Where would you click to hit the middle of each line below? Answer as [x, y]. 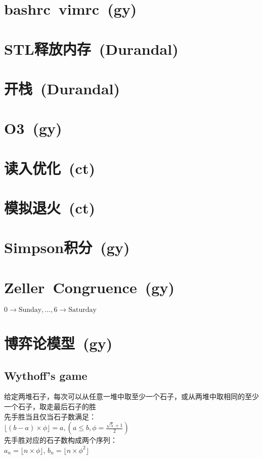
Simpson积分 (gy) [67, 247]
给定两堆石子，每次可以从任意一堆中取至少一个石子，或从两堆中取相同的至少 [131, 396]
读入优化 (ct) [50, 168]
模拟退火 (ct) [50, 208]
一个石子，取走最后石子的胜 [50, 406]
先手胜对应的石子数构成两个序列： [61, 440]
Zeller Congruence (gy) [89, 287]
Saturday [82, 310]
